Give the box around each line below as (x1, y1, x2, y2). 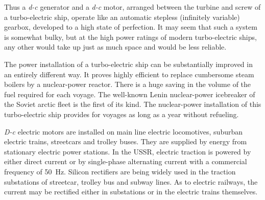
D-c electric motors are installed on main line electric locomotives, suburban (4, 126, 243, 137)
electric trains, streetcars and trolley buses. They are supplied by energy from (4, 136, 247, 147)
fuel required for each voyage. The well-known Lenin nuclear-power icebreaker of (4, 88, 255, 99)
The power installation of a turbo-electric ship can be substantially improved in (4, 58, 253, 69)
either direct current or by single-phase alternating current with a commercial (4, 156, 247, 167)
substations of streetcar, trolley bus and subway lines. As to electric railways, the (4, 176, 258, 187)
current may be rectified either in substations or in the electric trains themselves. (4, 186, 258, 197)
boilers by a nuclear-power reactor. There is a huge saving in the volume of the (4, 79, 251, 90)
